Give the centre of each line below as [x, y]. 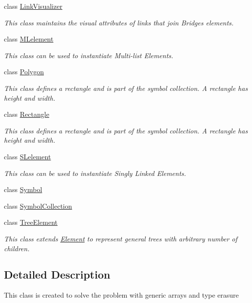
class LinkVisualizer [33, 6]
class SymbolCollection [38, 206]
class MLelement [29, 39]
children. [17, 248]
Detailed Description [57, 274]
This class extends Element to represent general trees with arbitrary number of [121, 238]
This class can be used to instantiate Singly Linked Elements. [95, 173]
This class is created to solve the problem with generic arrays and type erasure [121, 295]
